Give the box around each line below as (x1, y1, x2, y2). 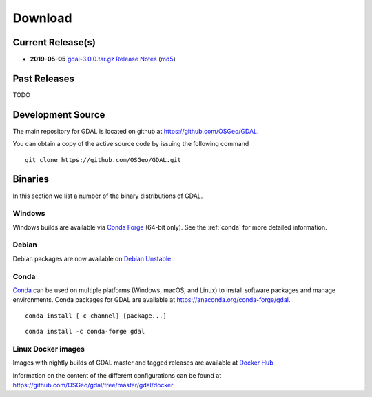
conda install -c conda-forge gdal (25, 327, 145, 336)
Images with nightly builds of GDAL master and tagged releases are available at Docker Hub (12, 358, 273, 367)
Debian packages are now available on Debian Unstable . (12, 254, 173, 263)
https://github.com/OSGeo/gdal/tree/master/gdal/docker (12, 381, 174, 389)
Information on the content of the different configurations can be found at (12, 371, 222, 379)
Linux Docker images (12, 344, 85, 354)
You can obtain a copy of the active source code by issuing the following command (12, 140, 249, 148)
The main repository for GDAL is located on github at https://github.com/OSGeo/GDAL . (12, 127, 259, 135)
